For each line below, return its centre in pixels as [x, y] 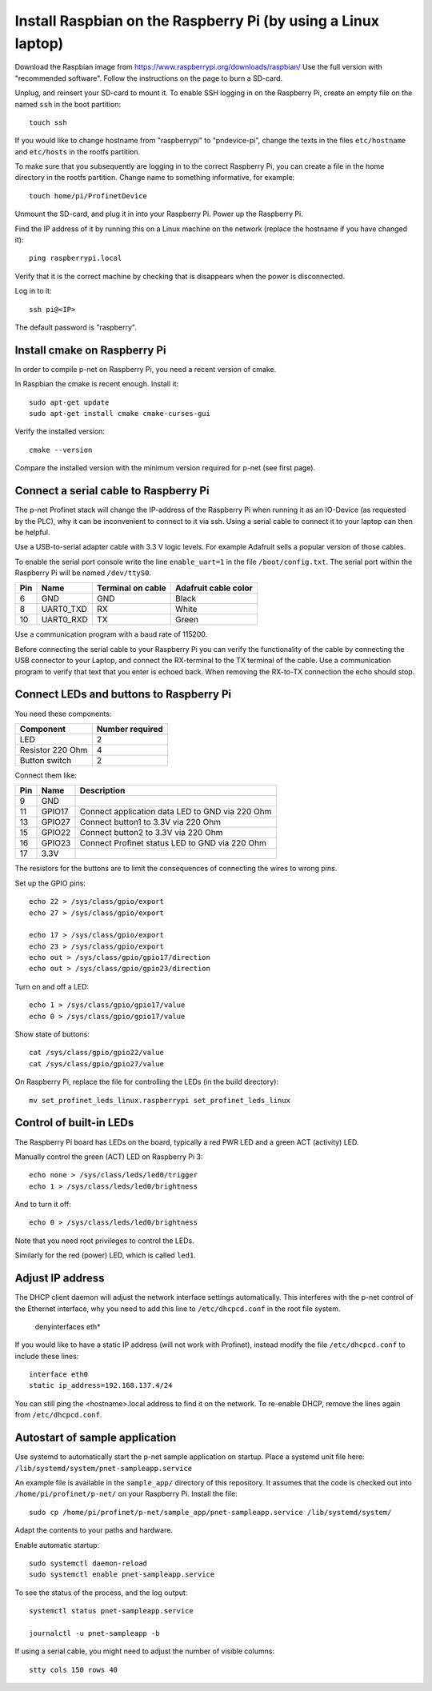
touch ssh [48, 122]
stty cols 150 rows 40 [74, 1669]
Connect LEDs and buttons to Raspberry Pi [123, 695]
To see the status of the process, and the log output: [101, 1593]
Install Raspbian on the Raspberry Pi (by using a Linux [197, 21]
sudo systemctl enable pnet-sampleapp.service [122, 1575]
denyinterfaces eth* [68, 1326]
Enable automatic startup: [57, 1545]
